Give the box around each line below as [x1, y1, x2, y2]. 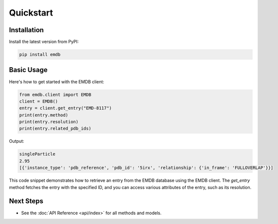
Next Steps [9, 197, 43, 205]
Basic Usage [9, 66, 48, 74]
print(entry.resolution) [19, 119, 79, 125]
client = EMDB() [19, 98, 58, 104]
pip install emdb [19, 52, 61, 57]
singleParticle [19, 151, 56, 157]
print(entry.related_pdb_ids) [19, 126, 92, 131]
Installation [9, 26, 44, 34]
